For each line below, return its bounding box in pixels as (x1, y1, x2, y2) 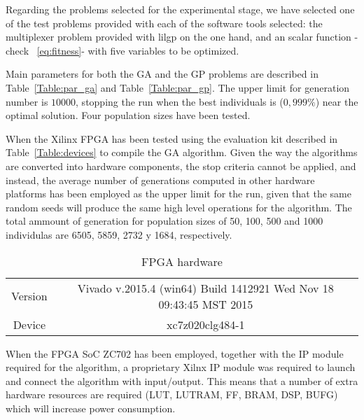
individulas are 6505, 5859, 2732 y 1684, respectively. (6, 227, 232, 241)
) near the (315, 94, 358, 108)
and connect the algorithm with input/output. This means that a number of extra (6, 373, 358, 388)
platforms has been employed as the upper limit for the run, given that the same (6, 186, 351, 201)
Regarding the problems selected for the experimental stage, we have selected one (6, 2, 355, 16)
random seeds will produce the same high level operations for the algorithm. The (6, 199, 352, 214)
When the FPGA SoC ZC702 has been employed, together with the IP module (6, 346, 344, 360)
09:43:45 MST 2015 (158, 295, 253, 312)
